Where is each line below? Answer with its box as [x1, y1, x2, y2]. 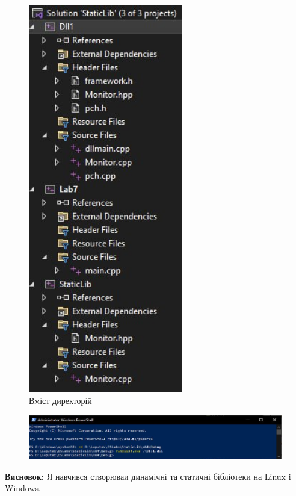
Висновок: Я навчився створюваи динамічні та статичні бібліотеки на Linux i [5, 470, 291, 482]
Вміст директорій [29, 394, 92, 407]
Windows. [5, 482, 41, 494]
